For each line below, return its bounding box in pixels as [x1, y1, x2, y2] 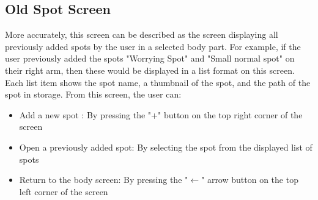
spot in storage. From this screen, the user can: [5, 88, 182, 101]
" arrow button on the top [201, 173, 298, 186]
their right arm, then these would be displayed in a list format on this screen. [5, 63, 295, 76]
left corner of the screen [19, 185, 108, 198]
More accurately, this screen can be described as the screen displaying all [5, 28, 278, 41]
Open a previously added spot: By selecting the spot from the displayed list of [19, 140, 312, 153]
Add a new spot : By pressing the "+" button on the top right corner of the [19, 108, 303, 121]
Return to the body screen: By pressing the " [19, 173, 188, 186]
